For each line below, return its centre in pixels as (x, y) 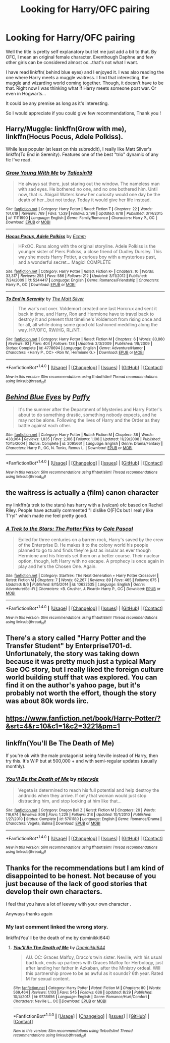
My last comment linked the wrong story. (57, 926)
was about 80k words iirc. (47, 701)
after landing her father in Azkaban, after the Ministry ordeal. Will (93, 968)
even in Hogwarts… (26, 93)
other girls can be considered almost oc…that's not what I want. (72, 62)
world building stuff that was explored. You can (81, 678)
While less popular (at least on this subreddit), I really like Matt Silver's (79, 149)
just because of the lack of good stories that (76, 884)
